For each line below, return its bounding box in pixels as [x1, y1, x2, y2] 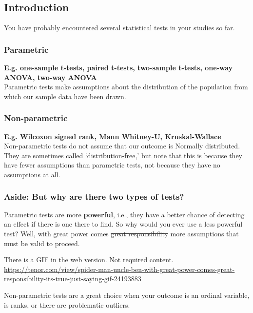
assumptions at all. [4, 169, 60, 179]
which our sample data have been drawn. [4, 91, 126, 101]
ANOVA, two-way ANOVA [4, 72, 97, 82]
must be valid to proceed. [4, 238, 80, 248]
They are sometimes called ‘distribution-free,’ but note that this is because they [4, 150, 243, 160]
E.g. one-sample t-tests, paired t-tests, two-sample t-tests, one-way [4, 63, 233, 73]
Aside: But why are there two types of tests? [4, 190, 184, 202]
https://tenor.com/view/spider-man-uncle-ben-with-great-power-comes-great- [4, 264, 235, 274]
